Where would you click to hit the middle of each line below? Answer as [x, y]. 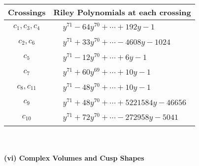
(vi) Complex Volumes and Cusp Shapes [74, 157]
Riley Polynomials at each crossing [122, 12]
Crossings [27, 12]
